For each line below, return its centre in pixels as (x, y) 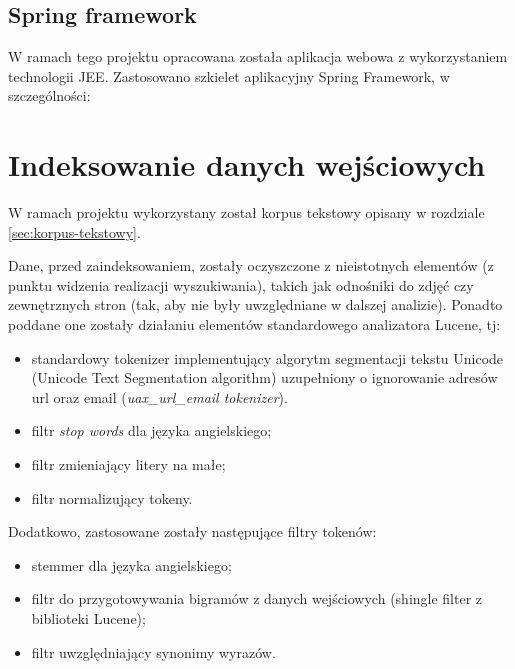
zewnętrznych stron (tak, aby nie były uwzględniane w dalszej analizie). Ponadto (255, 304)
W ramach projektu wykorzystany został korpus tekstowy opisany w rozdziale (246, 212)
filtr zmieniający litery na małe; (128, 464)
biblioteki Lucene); (88, 618)
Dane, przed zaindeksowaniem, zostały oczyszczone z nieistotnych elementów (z (251, 265)
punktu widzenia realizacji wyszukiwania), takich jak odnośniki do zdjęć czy (241, 284)
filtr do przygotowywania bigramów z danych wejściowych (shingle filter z (257, 598)
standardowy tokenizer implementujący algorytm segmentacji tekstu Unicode (267, 357)
